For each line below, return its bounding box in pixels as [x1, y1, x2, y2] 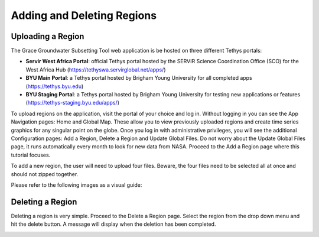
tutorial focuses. [11, 151, 51, 158]
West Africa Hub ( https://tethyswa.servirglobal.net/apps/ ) [25, 66, 166, 73]
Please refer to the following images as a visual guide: [11, 181, 142, 189]
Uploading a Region [11, 31, 84, 41]
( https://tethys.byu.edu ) [25, 83, 84, 90]
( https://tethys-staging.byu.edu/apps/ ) [25, 99, 119, 106]
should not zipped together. [11, 170, 79, 177]
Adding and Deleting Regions [11, 9, 157, 22]
